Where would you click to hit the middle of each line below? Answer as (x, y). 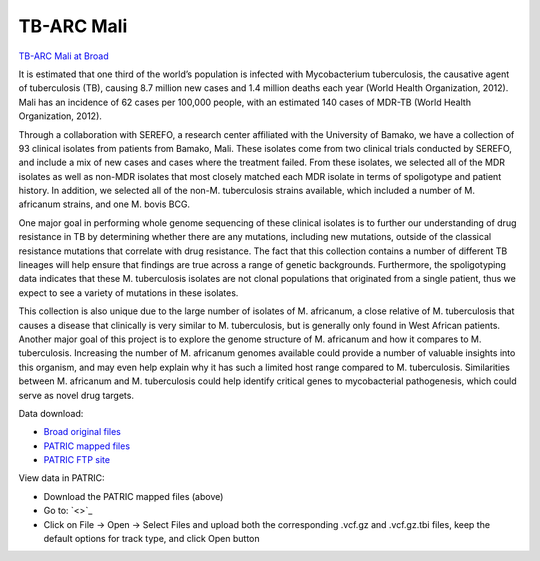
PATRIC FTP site (76, 460)
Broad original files (82, 432)
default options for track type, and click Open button (151, 539)
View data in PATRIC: (61, 478)
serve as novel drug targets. (76, 395)
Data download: (51, 413)
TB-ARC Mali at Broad (63, 56)
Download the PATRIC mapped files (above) (133, 496)
